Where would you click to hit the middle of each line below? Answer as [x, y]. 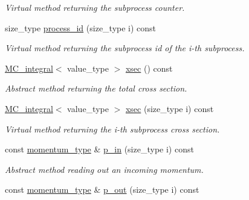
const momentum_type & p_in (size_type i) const [99, 149]
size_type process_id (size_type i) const [81, 27]
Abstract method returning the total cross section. [96, 88]
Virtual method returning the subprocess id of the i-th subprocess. [125, 48]
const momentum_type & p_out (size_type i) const [102, 189]
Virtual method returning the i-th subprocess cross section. [112, 129]
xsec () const [149, 68]
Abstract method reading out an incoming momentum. [104, 169]
